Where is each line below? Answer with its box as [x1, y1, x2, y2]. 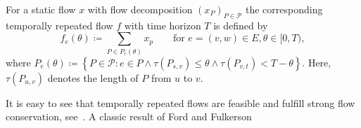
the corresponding [245, 2, 323, 16]
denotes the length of [47, 70, 139, 85]
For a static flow [6, 2, 76, 16]
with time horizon [124, 17, 201, 32]
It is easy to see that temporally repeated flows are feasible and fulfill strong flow [6, 95, 355, 110]
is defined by [213, 17, 268, 32]
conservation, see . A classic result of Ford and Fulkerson [6, 109, 252, 124]
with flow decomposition [87, 2, 193, 16]
